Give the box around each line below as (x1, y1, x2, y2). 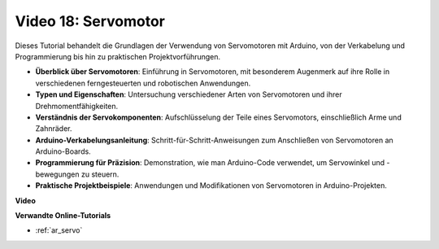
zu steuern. (80, 169, 120, 179)
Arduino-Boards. (35, 146, 91, 156)
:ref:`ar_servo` (35, 225, 83, 235)
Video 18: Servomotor (15, 12, 166, 30)
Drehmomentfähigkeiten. (35, 101, 119, 111)
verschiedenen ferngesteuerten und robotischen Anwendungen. (35, 78, 251, 88)
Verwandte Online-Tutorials (15, 211, 111, 221)
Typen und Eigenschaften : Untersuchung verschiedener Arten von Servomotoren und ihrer (35, 90, 342, 99)
